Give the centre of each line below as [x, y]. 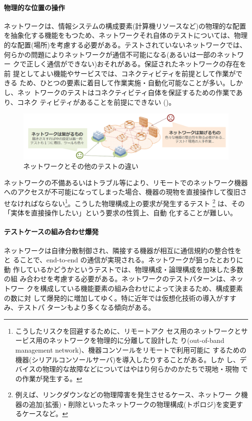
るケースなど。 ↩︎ [42, 413]
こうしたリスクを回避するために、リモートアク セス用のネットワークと [128, 331]
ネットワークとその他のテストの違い [81, 166]
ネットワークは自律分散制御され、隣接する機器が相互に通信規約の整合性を [123, 250]
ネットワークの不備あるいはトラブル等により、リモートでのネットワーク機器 [126, 182]
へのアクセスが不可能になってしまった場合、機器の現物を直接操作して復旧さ [126, 192]
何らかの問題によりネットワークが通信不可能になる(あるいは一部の [110, 54]
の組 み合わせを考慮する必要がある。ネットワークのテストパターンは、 [117, 279]
